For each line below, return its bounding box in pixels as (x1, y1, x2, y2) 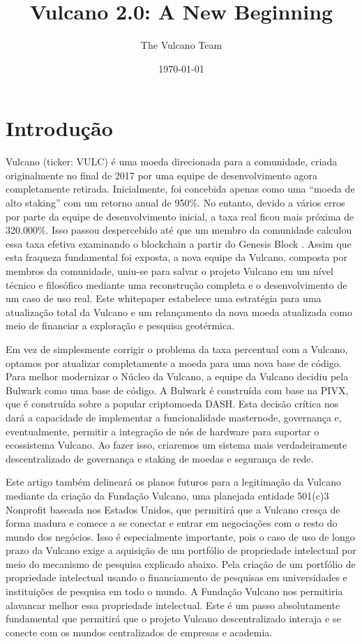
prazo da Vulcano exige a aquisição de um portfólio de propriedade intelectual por (6, 543, 356, 557)
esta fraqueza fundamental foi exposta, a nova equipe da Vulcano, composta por (6, 250, 347, 264)
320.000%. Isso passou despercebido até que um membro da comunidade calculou (6, 223, 352, 237)
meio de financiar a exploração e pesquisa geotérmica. (6, 318, 235, 333)
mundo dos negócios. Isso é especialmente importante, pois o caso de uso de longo (6, 529, 355, 544)
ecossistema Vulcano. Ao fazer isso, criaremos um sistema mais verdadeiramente (6, 437, 347, 452)
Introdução (6, 114, 113, 142)
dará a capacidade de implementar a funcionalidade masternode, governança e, (6, 410, 342, 424)
